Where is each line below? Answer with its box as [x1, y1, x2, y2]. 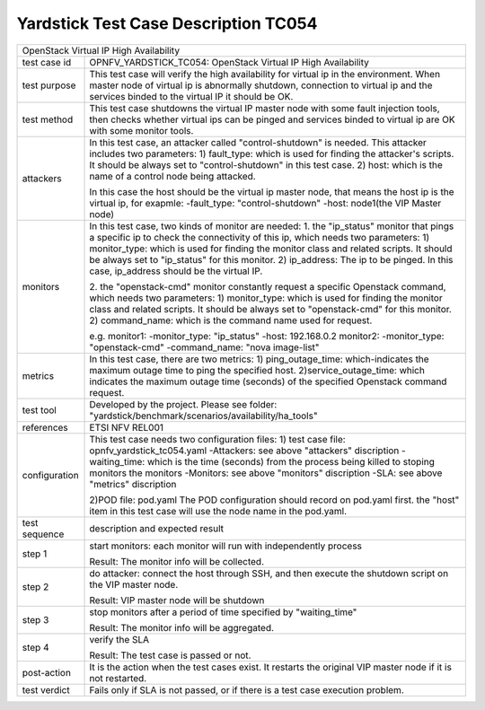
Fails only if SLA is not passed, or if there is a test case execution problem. [89, 683, 404, 696]
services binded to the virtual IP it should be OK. [89, 90, 294, 102]
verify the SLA [89, 633, 150, 645]
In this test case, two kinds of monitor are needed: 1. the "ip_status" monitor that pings [89, 220, 454, 232]
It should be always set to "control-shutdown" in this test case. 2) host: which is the [89, 158, 444, 171]
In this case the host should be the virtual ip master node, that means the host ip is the [89, 185, 454, 197]
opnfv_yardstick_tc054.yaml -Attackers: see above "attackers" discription [89, 444, 400, 457]
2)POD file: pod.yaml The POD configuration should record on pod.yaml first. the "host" [89, 494, 460, 506]
